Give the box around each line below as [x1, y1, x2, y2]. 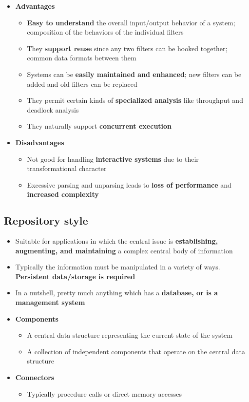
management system [15, 297, 85, 307]
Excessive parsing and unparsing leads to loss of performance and [27, 179, 231, 190]
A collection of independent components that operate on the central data [27, 346, 245, 356]
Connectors [15, 372, 55, 383]
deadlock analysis [27, 104, 79, 115]
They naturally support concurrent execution [27, 121, 172, 131]
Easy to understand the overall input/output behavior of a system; [27, 17, 235, 27]
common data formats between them [27, 53, 136, 63]
